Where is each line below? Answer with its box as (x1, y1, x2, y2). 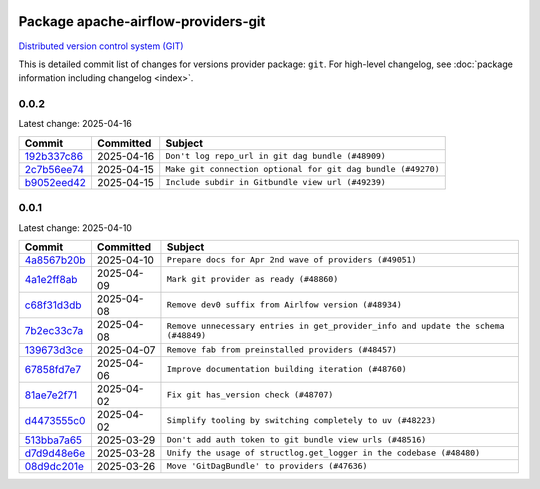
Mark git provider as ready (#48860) (166, 274, 339, 285)
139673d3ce (24, 343, 84, 357)
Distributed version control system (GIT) (18, 40, 184, 52)
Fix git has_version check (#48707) (166, 390, 334, 400)
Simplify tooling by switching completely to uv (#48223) (166, 415, 437, 426)
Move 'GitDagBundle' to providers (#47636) (166, 461, 368, 472)
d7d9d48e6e (24, 446, 86, 460)
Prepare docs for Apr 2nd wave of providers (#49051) (166, 255, 417, 265)
